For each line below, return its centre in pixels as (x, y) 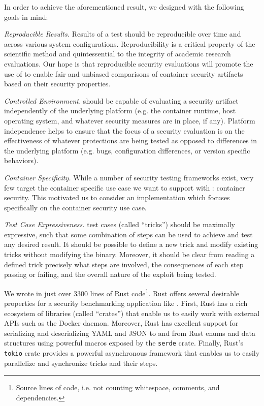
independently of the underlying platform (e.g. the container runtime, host (120, 111)
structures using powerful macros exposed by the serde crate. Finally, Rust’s (124, 343)
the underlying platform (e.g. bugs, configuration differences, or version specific (127, 150)
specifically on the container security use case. (75, 207)
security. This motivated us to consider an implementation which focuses (117, 197)
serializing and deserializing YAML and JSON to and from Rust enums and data (130, 333)
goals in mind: (26, 17)
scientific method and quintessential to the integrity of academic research (118, 54)
